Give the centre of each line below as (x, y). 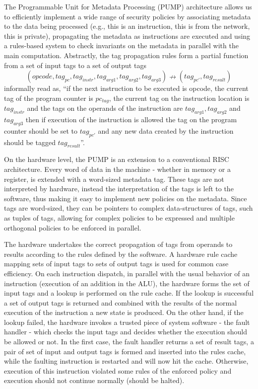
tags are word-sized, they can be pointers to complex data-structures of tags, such (129, 208)
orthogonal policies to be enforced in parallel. (73, 227)
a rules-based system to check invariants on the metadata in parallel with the (121, 45)
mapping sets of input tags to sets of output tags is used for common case (116, 264)
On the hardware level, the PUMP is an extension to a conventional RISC (117, 159)
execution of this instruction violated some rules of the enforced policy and (118, 370)
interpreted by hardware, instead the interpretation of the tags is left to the (119, 189)
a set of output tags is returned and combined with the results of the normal (121, 302)
